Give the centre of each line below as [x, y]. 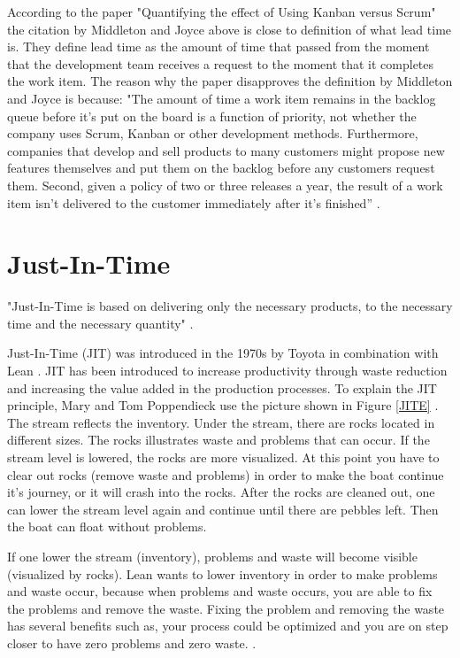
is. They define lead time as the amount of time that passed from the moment [218, 46]
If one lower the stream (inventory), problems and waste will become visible [212, 556]
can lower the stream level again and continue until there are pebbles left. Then [223, 509]
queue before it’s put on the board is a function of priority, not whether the [212, 116]
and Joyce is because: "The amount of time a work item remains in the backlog [222, 98]
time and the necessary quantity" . [100, 323]
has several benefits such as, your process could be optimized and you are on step [228, 626]
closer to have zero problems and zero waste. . [132, 643]
